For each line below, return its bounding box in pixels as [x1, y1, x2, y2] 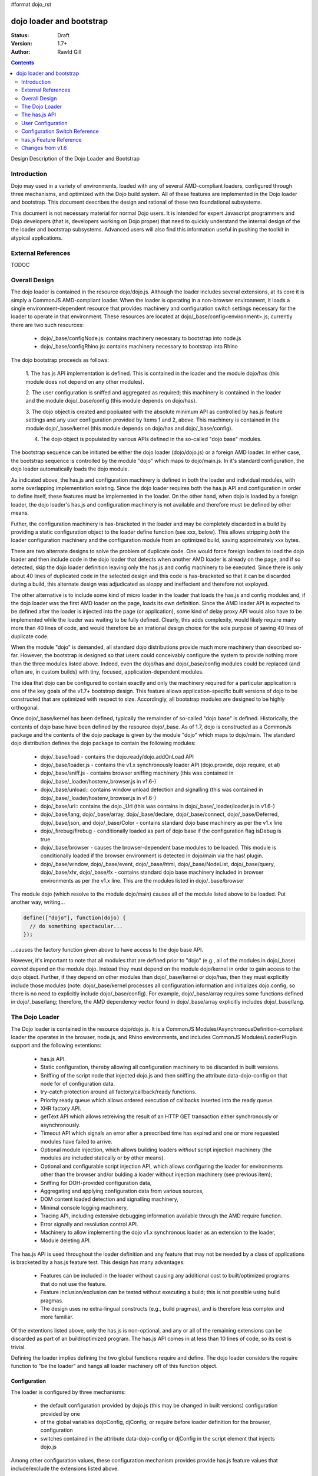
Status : [11, 31, 29, 38]
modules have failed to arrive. [40, 1138, 113, 1145]
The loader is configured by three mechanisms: [11, 1388, 126, 1396]
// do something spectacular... [29, 923, 123, 929]
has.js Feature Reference [21, 136, 82, 143]
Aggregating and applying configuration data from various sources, [40, 1187, 204, 1194]
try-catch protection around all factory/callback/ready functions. [40, 1088, 197, 1095]
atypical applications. [11, 234, 63, 241]
